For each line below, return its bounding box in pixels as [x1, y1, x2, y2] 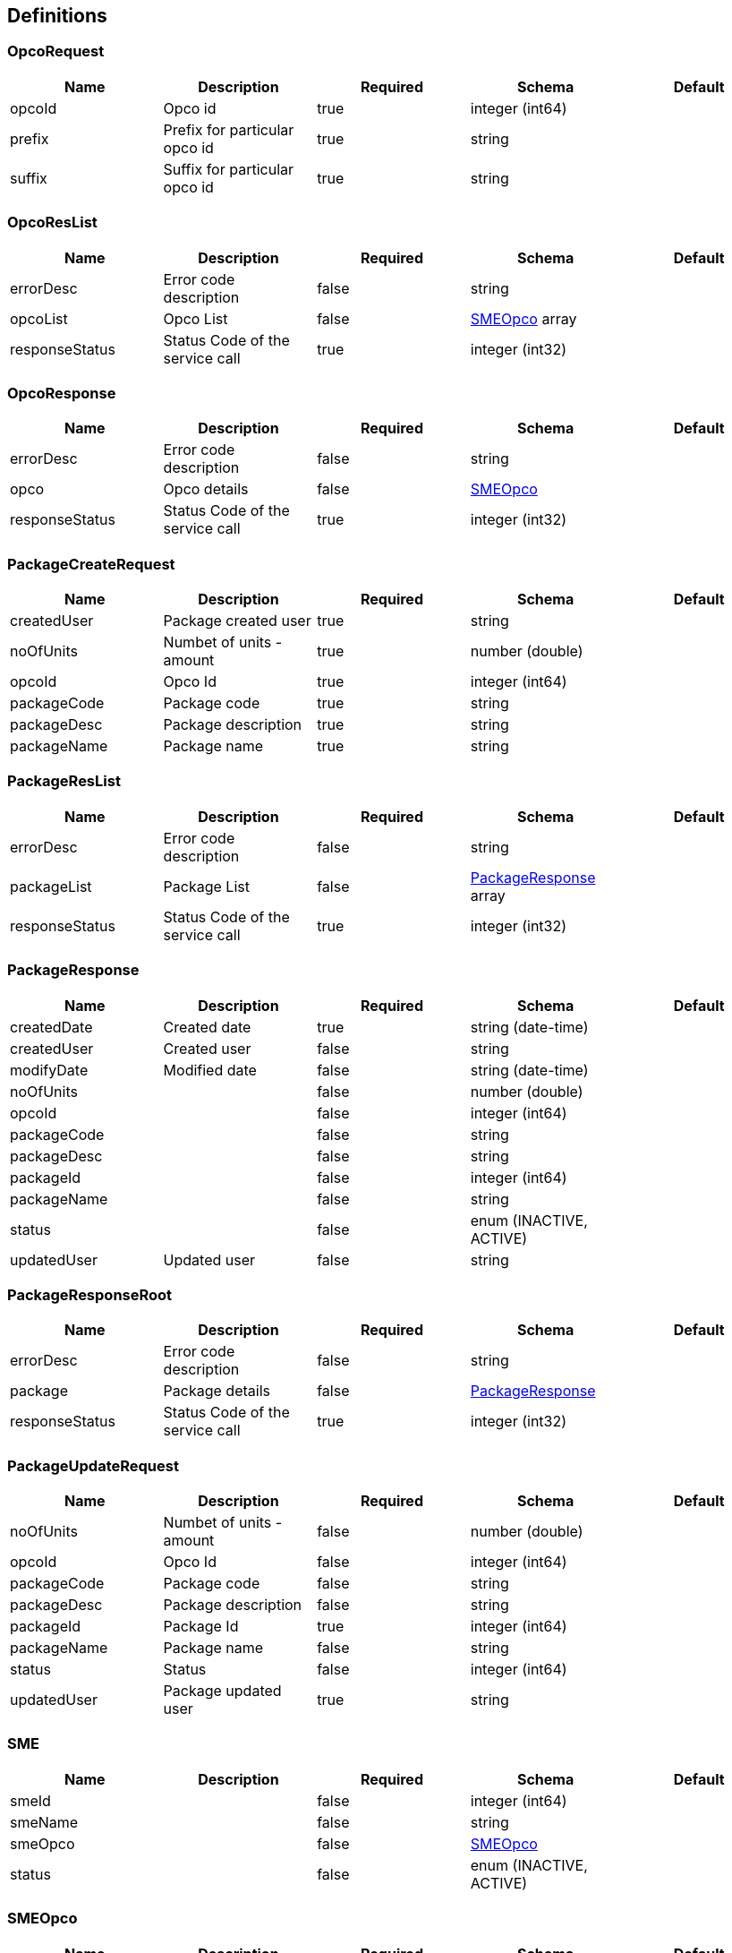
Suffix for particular [163, 159, 294, 178]
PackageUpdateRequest [7, 1456, 179, 1475]
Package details [163, 1382, 270, 1401]
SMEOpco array [470, 309, 577, 328]
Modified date [163, 1060, 257, 1079]
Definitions [7, 4, 107, 27]
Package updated [163, 1682, 282, 1700]
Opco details [163, 480, 249, 499]
